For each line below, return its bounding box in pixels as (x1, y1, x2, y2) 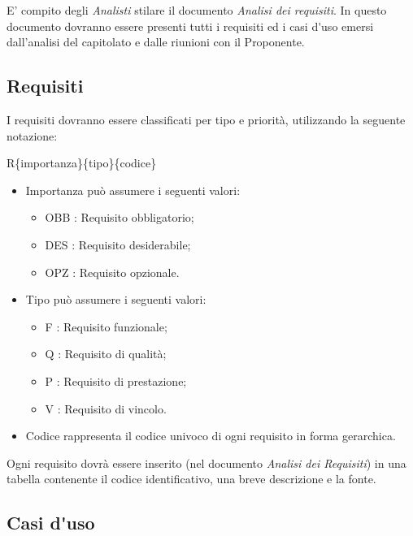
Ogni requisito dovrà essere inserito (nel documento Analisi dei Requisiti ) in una (7, 454, 406, 471)
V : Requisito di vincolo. (45, 400, 167, 417)
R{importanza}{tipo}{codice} (7, 154, 157, 171)
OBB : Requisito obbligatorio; (45, 209, 194, 226)
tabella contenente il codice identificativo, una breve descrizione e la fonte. (7, 470, 376, 487)
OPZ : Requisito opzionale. (45, 263, 180, 280)
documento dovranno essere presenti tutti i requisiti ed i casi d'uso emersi (7, 17, 374, 34)
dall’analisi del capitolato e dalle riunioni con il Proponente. (7, 33, 305, 50)
